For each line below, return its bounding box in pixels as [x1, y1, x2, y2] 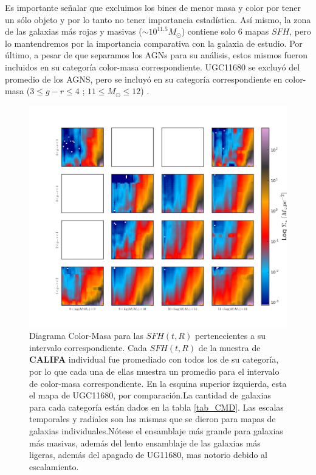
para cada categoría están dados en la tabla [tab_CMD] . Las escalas [29, 400, 284, 413]
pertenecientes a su [194, 329, 266, 342]
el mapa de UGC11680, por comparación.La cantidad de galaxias [29, 389, 271, 402]
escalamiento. [29, 460, 79, 473]
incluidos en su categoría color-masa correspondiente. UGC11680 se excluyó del [5, 60, 300, 73]
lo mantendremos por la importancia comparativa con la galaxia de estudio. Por [5, 36, 303, 49]
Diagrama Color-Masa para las [29, 329, 143, 342]
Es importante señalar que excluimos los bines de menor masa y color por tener [5, 1, 301, 13]
